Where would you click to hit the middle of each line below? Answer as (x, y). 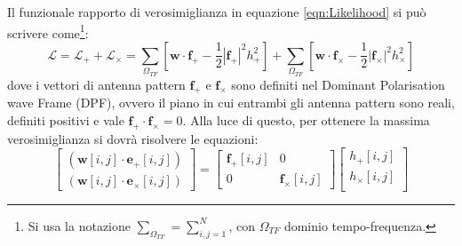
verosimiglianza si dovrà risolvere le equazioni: (133, 138)
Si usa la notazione (79, 225)
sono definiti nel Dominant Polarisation (338, 84)
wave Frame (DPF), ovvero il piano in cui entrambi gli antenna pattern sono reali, (231, 103)
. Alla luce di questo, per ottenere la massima (306, 119)
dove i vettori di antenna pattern (96, 84)
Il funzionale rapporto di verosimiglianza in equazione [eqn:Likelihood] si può (217, 12)
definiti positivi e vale (66, 119)
